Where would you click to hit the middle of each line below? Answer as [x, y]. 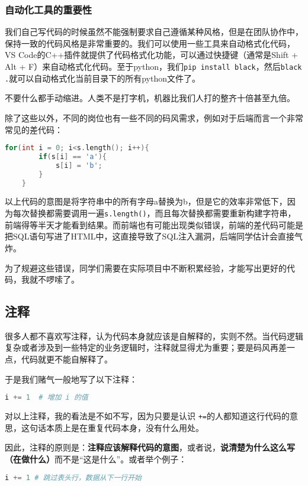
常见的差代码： [34, 129]
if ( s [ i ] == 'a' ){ [73, 156]
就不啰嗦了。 [54, 279]
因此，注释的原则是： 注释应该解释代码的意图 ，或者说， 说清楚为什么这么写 [150, 447]
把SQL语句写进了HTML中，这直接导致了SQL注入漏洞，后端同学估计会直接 [150, 236]
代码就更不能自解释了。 [67, 359]
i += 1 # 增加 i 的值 [46, 398]
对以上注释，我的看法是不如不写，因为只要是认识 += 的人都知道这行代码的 [147, 416]
